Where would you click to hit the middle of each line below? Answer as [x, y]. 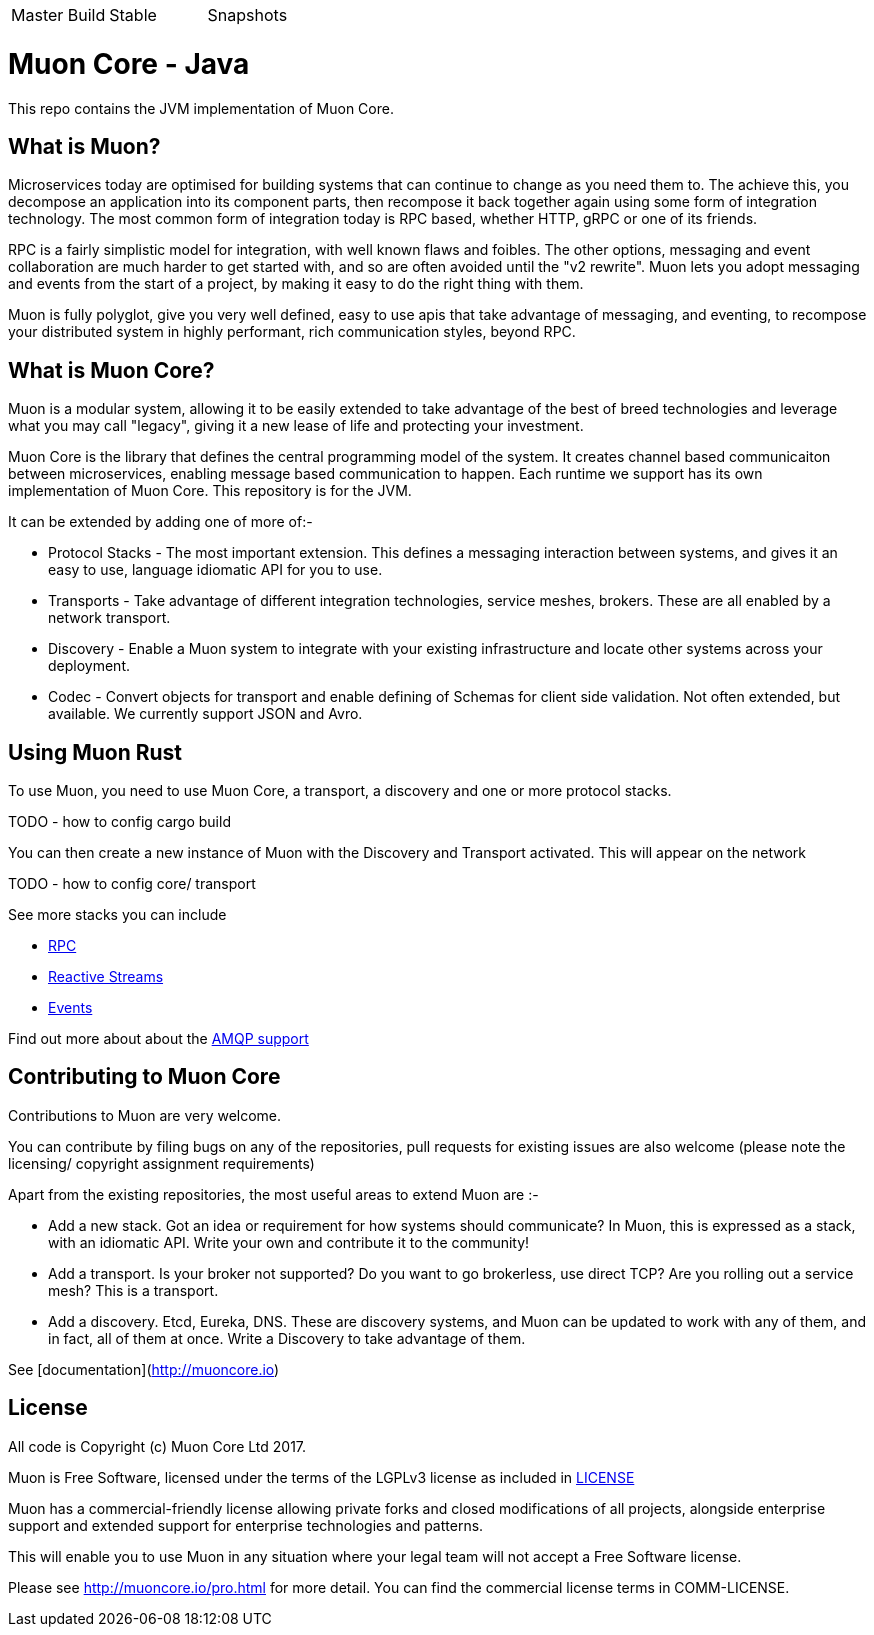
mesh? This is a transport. [133, 1290]
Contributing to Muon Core [144, 1077]
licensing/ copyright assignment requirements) [161, 1163]
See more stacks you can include [117, 915]
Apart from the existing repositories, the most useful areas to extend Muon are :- [273, 1194]
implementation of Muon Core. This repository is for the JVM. [210, 491]
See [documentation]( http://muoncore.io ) [144, 1369]
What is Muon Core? [111, 370]
